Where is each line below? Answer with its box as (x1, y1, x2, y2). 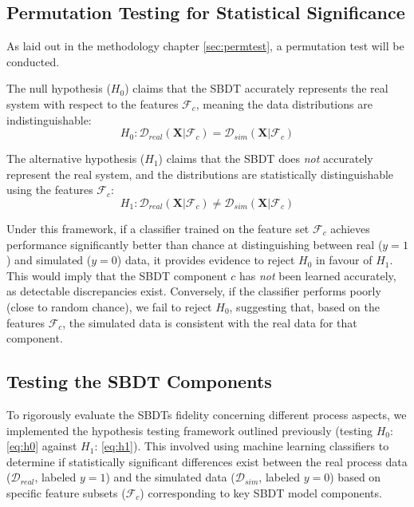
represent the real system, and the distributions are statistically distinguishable (6, 165, 394, 182)
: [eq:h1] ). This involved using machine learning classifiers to (94, 438, 389, 454)
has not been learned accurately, (239, 267, 396, 283)
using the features (6, 181, 93, 198)
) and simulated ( (6, 252, 92, 268)
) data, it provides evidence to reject (116, 252, 295, 268)
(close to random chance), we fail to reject (6, 298, 212, 315)
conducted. (6, 53, 60, 69)
